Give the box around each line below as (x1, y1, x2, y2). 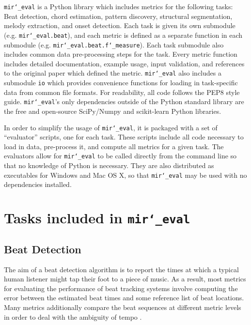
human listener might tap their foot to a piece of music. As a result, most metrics (4, 274, 246, 284)
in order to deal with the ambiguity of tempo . (4, 311, 142, 322)
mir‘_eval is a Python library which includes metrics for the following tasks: (4, 1, 233, 11)
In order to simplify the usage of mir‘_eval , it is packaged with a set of (4, 122, 218, 132)
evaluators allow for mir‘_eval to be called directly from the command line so (4, 151, 237, 161)
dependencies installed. (4, 179, 72, 189)
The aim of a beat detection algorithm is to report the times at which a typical (4, 264, 239, 274)
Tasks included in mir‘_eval (4, 208, 190, 228)
